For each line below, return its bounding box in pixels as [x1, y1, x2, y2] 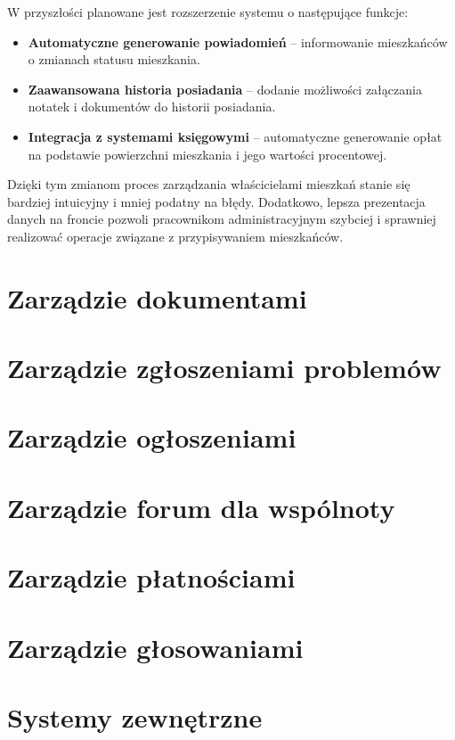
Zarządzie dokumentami [7, 279, 307, 316]
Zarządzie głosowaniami [7, 629, 304, 665]
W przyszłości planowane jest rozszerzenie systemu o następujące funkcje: [7, 3, 409, 21]
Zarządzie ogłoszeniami [7, 419, 297, 456]
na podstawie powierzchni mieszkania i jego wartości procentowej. [28, 144, 387, 163]
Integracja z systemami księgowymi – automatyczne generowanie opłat [28, 127, 443, 145]
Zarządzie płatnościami [7, 559, 296, 596]
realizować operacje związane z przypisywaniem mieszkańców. [7, 226, 344, 245]
